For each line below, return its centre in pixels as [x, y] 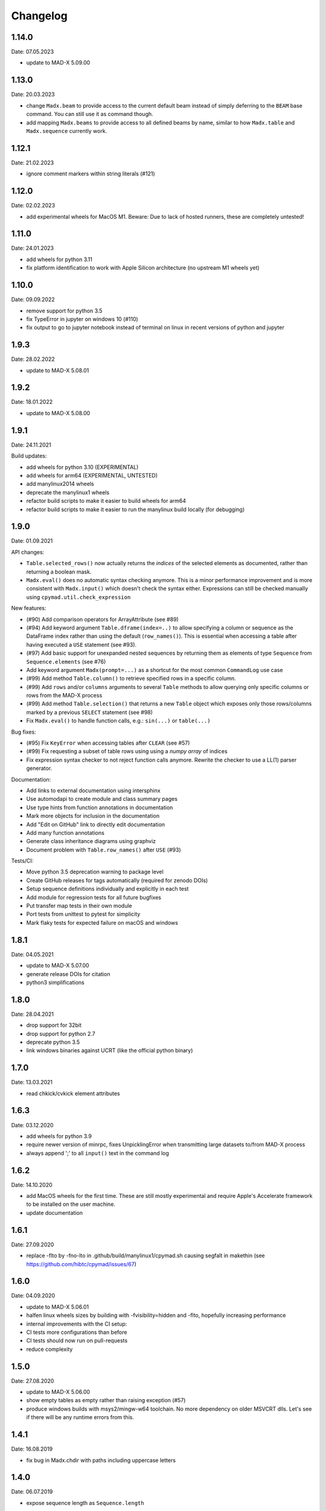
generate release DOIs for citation [68, 974]
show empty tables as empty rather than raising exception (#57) [106, 1400]
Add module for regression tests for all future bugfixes [94, 897]
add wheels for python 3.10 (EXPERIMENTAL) [82, 467]
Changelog [39, 16]
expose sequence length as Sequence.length [85, 1503]
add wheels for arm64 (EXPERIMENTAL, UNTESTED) [92, 475]
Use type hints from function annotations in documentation [100, 807]
